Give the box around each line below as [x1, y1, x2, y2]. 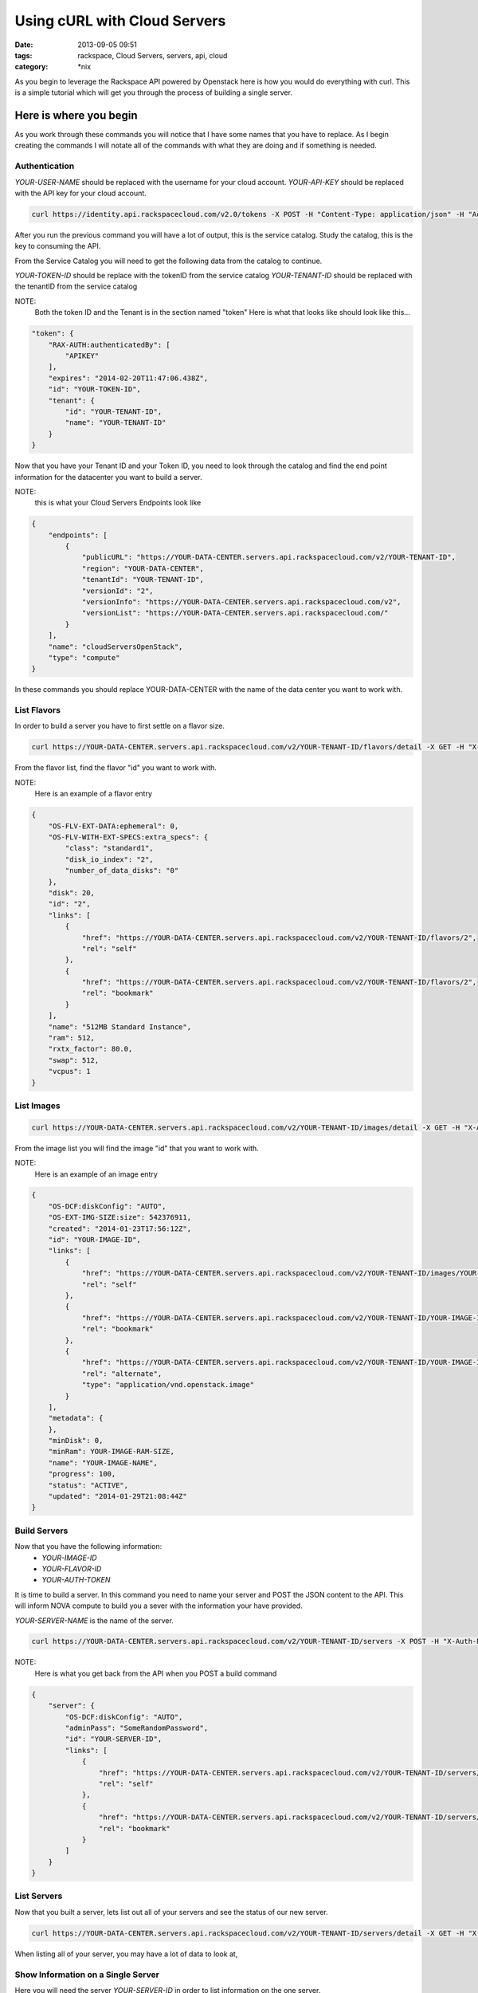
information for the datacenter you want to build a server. [14, 472, 202, 482]
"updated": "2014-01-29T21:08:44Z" [48, 1492, 187, 1501]
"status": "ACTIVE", [48, 1480, 129, 1490]
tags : [14, 50, 33, 60]
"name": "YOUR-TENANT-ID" [65, 419, 167, 427]
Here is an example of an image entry [34, 1169, 159, 1179]
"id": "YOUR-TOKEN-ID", [48, 385, 141, 394]
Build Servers [14, 1525, 69, 1536]
